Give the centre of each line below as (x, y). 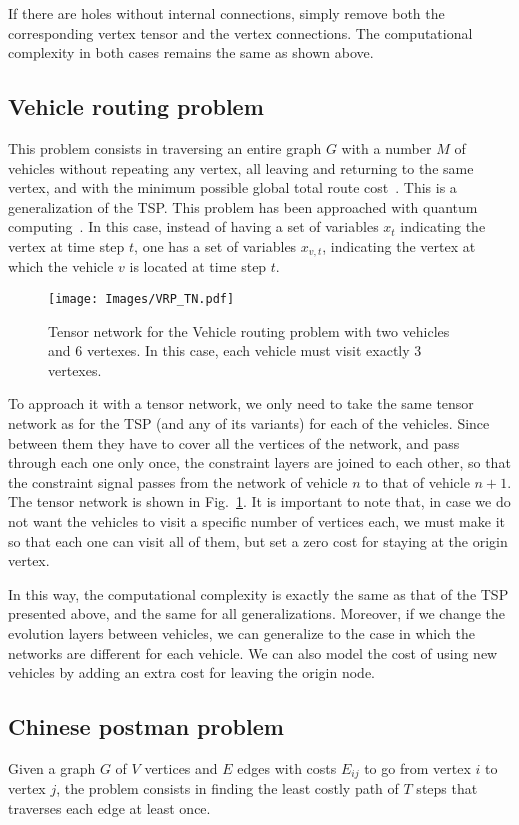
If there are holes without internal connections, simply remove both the (226, 13)
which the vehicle (61, 266)
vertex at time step (66, 245)
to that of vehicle (417, 481)
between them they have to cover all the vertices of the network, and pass (234, 442)
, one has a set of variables (215, 245)
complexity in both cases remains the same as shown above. (191, 52)
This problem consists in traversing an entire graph (165, 147)
